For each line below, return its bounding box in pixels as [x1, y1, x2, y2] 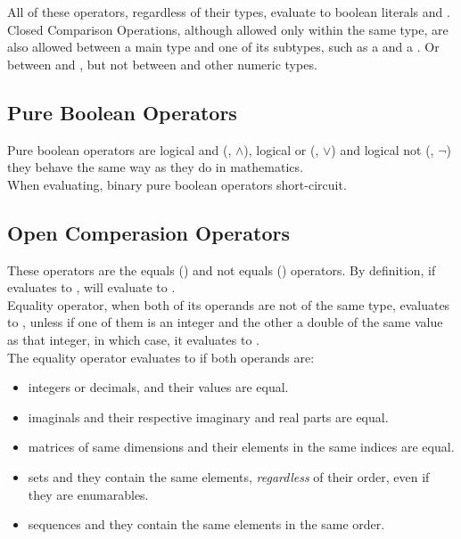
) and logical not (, [331, 140, 434, 159]
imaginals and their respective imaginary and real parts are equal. [28, 407, 389, 426]
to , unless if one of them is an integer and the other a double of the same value [7, 313, 443, 331]
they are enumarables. [28, 485, 149, 503]
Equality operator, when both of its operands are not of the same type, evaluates [7, 295, 450, 314]
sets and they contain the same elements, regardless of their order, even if [28, 467, 430, 486]
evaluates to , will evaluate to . [7, 278, 176, 297]
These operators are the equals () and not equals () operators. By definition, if [7, 260, 436, 279]
